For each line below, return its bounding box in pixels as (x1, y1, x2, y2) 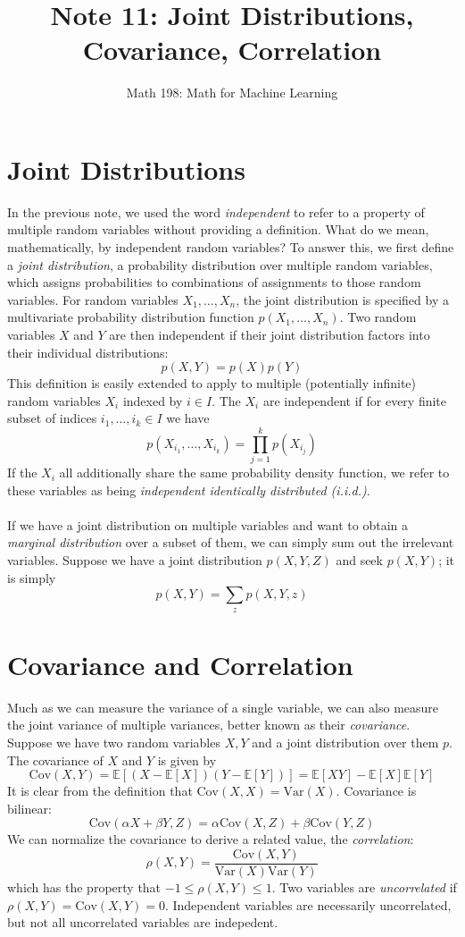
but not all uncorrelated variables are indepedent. (7, 913, 278, 932)
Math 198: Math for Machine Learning (126, 83, 338, 102)
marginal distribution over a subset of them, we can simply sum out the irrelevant (7, 533, 454, 552)
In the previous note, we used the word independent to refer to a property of (7, 202, 425, 221)
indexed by (122, 391, 183, 409)
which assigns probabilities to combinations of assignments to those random (7, 273, 421, 291)
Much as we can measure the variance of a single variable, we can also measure (7, 697, 439, 716)
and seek (336, 551, 383, 570)
